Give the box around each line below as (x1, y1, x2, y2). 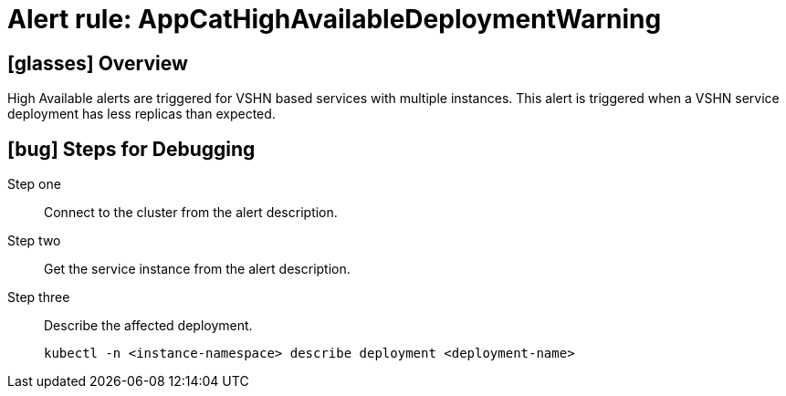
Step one (7, 176, 61, 193)
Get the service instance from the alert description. (44, 261, 351, 277)
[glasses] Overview (7, 51, 188, 75)
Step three (7, 289, 70, 306)
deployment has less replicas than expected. (7, 106, 276, 122)
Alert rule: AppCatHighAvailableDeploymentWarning (7, 4, 662, 35)
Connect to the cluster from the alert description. (44, 204, 338, 221)
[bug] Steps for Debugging (7, 137, 256, 161)
